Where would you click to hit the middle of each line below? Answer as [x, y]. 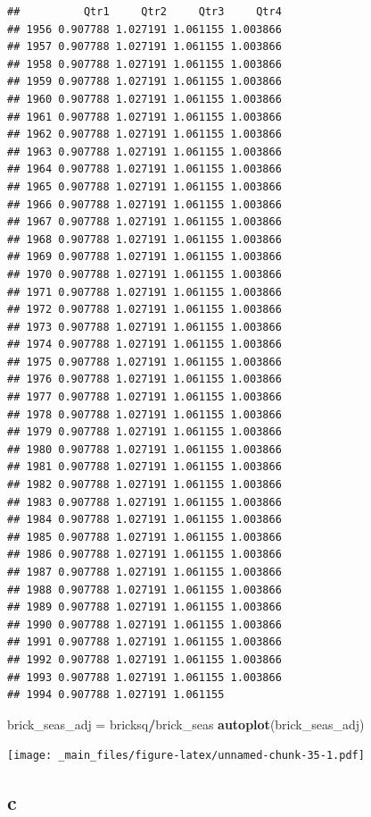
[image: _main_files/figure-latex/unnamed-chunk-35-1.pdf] [186, 756]
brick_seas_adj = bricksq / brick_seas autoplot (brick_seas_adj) [186, 724]
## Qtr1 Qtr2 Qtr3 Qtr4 [144, 12]
